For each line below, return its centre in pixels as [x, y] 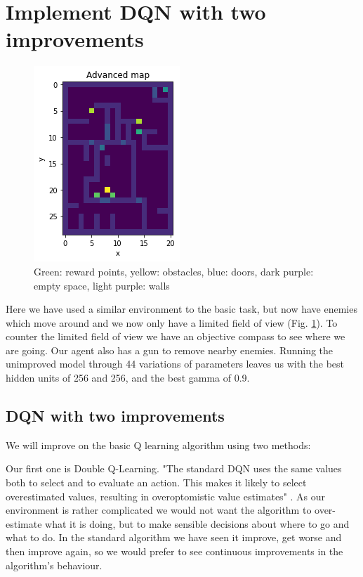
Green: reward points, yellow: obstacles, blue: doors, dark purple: [174, 271]
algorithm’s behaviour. [54, 565]
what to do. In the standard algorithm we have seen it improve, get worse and [174, 537]
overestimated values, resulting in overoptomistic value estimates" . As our [166, 496]
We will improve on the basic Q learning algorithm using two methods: [158, 445]
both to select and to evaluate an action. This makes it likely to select [156, 482]
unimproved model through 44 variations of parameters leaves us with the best [175, 364]
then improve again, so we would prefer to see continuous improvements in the [174, 551]
